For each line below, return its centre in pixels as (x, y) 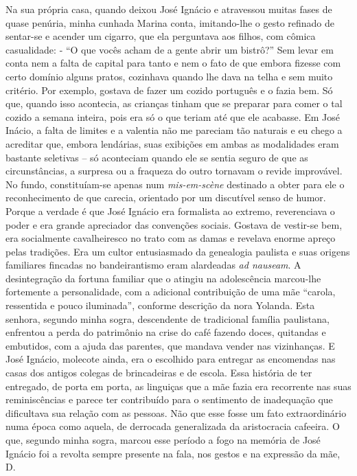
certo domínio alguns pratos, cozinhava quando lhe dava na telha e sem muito (169, 76)
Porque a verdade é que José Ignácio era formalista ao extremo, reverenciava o (170, 211)
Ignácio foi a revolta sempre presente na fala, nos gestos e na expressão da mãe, (173, 453)
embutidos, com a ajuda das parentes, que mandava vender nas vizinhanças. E (170, 345)
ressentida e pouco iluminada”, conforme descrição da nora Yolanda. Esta (160, 305)
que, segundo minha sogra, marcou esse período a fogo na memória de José (163, 440)
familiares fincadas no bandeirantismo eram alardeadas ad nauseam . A (153, 265)
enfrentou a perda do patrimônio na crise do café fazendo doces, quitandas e (166, 332)
